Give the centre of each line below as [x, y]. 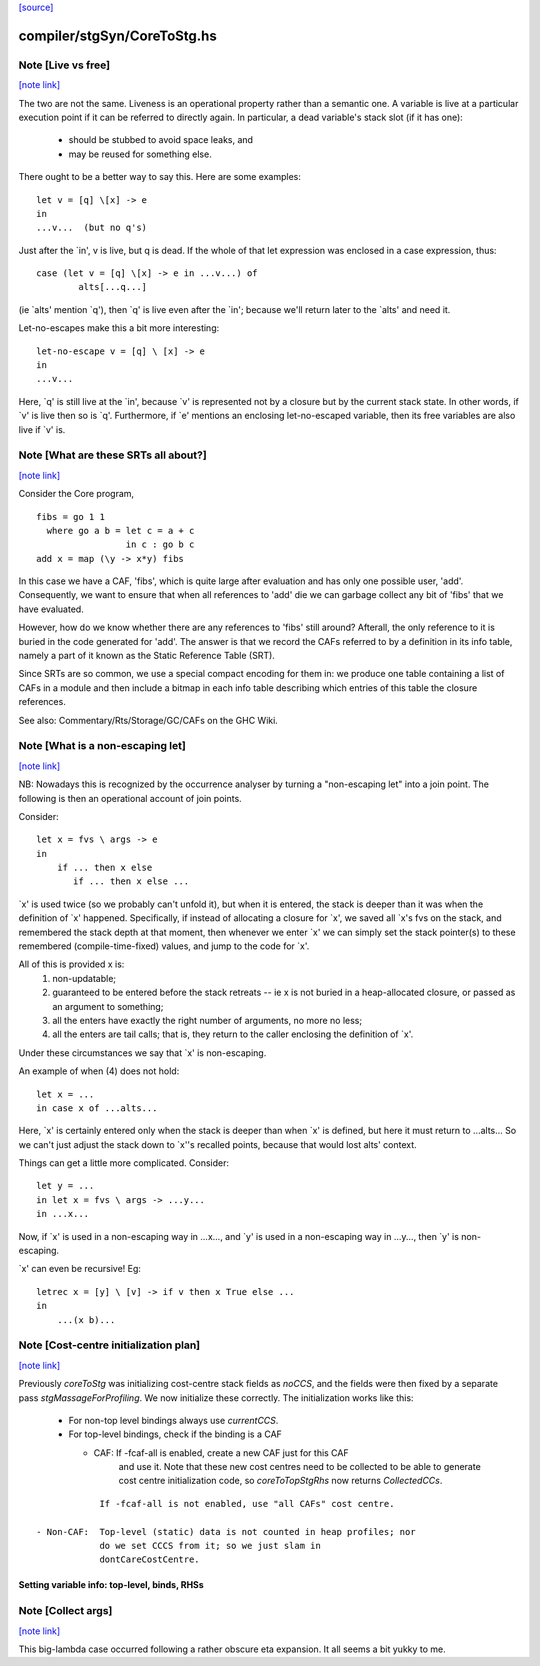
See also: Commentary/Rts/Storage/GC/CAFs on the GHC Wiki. [148, 720]
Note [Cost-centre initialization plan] [109, 1345]
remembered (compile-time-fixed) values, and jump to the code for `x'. [164, 946]
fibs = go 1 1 [70, 516]
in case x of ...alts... [97, 1108]
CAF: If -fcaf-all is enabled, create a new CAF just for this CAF [221, 1452]
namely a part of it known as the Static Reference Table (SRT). [146, 656]
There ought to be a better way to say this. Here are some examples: [160, 177]
